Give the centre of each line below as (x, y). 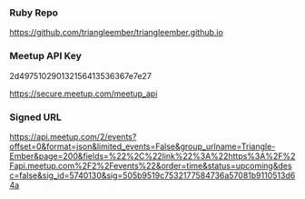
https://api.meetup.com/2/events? (73, 136)
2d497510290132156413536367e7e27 (81, 75)
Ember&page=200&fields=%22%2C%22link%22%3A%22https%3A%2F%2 (152, 155)
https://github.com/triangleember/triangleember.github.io (117, 33)
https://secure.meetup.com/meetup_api (84, 94)
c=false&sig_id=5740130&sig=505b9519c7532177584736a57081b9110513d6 (152, 175)
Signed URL (35, 117)
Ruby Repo (34, 13)
